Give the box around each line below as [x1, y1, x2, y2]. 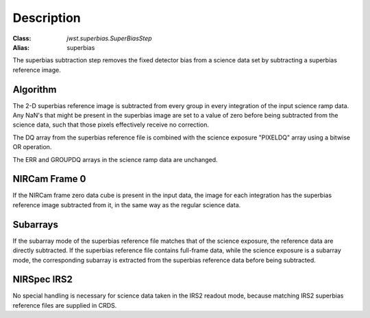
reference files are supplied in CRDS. [12, 301, 117, 309]
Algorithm [12, 83, 57, 95]
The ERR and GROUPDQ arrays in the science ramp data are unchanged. [12, 155, 219, 163]
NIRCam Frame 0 [12, 173, 86, 185]
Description [12, 10, 82, 25]
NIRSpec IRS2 [12, 274, 73, 285]
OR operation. [12, 143, 52, 151]
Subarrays [12, 219, 58, 230]
